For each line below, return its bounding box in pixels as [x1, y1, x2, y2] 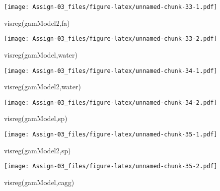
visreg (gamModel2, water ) [4, 81, 81, 92]
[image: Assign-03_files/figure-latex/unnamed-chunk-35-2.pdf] [4, 163, 218, 170]
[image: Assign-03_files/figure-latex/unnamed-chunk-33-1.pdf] [4, 3, 218, 10]
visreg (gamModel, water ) [4, 49, 77, 60]
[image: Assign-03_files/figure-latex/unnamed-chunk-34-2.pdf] [4, 99, 218, 106]
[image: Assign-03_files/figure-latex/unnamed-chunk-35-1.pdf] [4, 131, 218, 138]
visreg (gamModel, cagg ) [4, 177, 74, 187]
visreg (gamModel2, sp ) [4, 145, 71, 155]
